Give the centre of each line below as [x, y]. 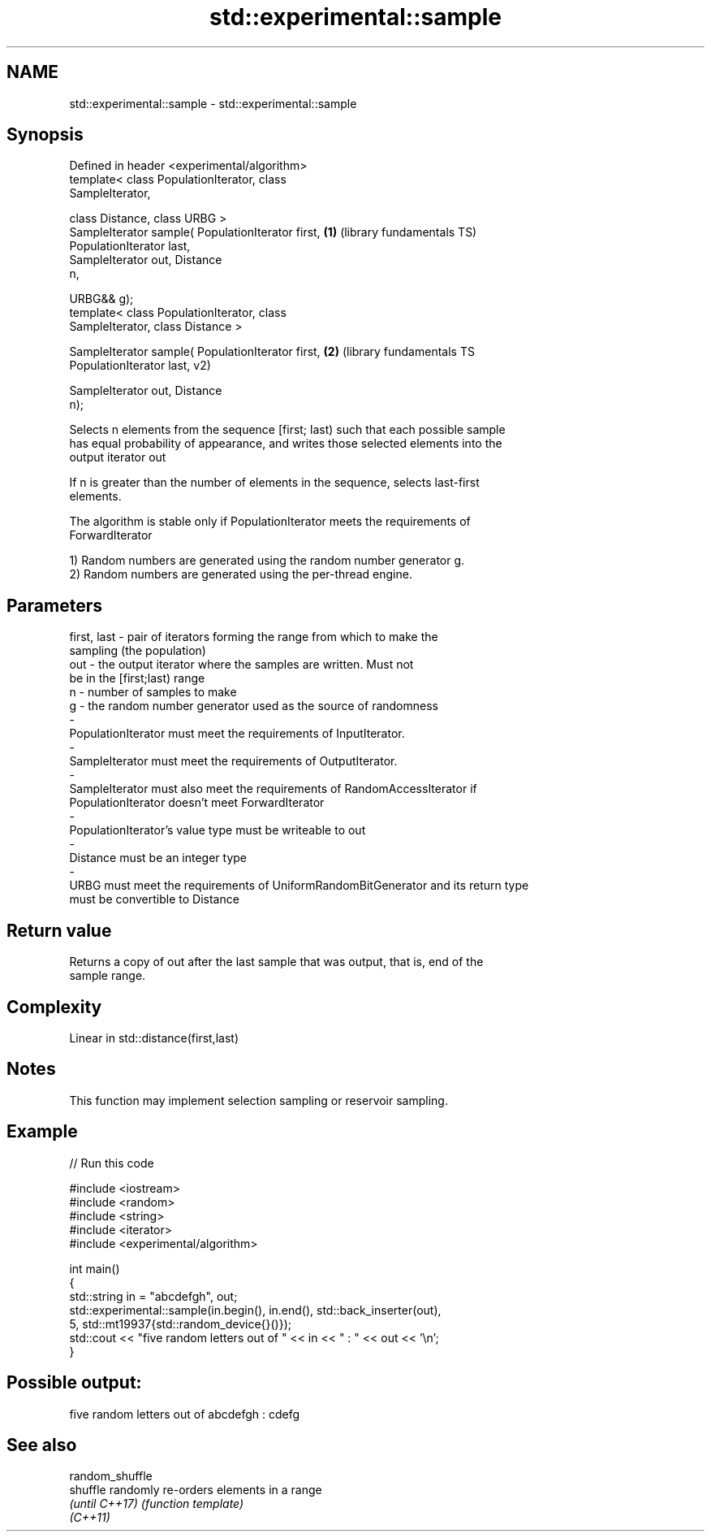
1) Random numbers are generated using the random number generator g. [267, 561]
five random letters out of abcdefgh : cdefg [185, 1414]
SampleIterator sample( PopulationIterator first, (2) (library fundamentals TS [272, 352]
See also [42, 1445]
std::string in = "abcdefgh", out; [153, 1296]
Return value [59, 930]
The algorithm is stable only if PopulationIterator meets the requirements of [270, 522]
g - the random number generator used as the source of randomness [254, 706]
